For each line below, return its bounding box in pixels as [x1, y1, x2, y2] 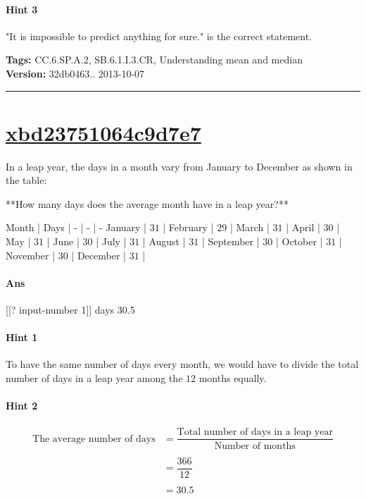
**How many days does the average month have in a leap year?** [6, 196, 289, 211]
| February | [163, 220, 214, 235]
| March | [229, 220, 270, 235]
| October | [275, 234, 323, 249]
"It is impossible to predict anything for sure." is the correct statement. [6, 28, 312, 43]
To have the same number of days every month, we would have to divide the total [6, 357, 359, 371]
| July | [96, 234, 127, 249]
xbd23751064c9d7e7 [6, 118, 201, 147]
